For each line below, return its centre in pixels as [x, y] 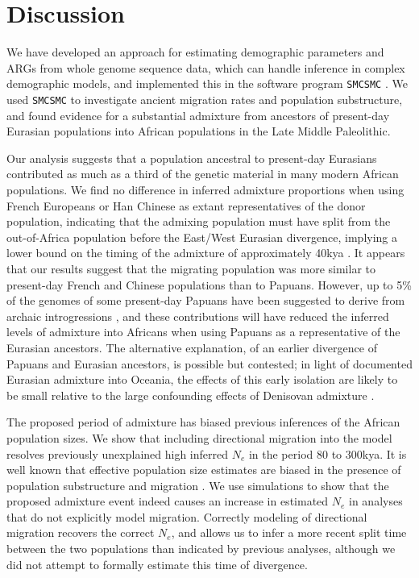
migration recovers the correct [81, 532]
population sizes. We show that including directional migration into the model [199, 437]
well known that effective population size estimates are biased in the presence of [204, 470]
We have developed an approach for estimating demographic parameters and [195, 52]
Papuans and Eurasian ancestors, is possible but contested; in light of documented [209, 363]
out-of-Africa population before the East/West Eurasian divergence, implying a [202, 237]
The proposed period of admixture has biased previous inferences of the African [203, 422]
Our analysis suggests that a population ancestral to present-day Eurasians [192, 158]
